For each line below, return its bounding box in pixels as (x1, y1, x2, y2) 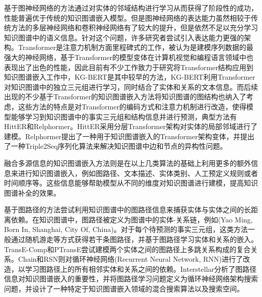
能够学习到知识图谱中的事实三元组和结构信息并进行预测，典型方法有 (11, 111, 237, 122)
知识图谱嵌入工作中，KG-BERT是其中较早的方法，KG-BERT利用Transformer (4, 72, 255, 82)
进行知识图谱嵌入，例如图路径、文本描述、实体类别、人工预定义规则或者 (18, 167, 258, 178)
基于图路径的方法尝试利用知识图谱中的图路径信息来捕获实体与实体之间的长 (4, 204, 251, 215)
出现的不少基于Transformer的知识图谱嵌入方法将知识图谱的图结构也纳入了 (4, 91, 246, 102)
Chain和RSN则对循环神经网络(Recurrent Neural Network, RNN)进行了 (18, 254, 243, 264)
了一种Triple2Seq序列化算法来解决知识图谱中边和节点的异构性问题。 (4, 141, 227, 151)
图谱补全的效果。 (4, 187, 60, 198)
